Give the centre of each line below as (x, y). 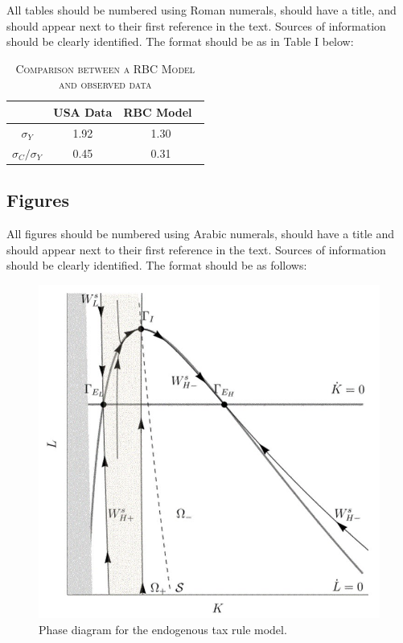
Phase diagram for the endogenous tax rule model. (163, 629)
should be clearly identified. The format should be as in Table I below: (180, 41)
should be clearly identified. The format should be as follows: (157, 265)
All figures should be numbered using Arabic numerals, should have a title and (201, 233)
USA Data (83, 111)
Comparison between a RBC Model (105, 68)
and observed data (105, 84)
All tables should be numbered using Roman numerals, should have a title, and (201, 10)
